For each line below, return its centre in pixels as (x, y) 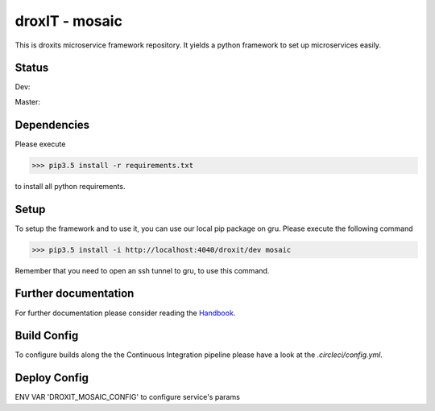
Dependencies (52, 125)
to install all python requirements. (70, 186)
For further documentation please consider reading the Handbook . (125, 313)
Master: (27, 101)
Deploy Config (52, 378)
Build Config (47, 336)
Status (32, 68)
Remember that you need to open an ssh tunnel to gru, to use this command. (142, 270)
